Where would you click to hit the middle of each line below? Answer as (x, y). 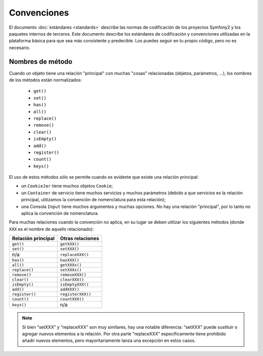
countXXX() (72, 299)
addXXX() (70, 290)
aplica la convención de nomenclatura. (60, 213)
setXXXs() (71, 270)
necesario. (20, 47)
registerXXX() (76, 294)
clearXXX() (72, 280)
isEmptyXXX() (75, 285)
